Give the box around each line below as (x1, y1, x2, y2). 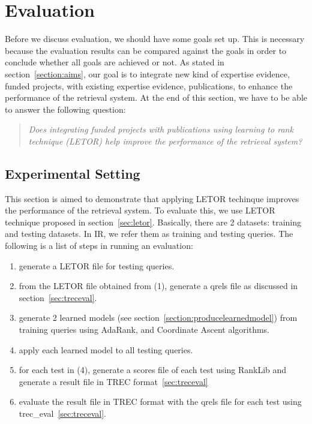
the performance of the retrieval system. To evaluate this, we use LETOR (5, 204, 275, 216)
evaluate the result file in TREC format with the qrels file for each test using (19, 395, 302, 408)
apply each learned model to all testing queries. (19, 343, 193, 356)
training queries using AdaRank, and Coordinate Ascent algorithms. (19, 323, 269, 336)
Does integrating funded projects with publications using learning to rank (28, 123, 293, 136)
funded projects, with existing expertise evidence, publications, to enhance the (5, 79, 293, 92)
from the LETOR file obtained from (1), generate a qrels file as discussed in (19, 279, 298, 292)
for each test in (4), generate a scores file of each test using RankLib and (19, 363, 287, 376)
